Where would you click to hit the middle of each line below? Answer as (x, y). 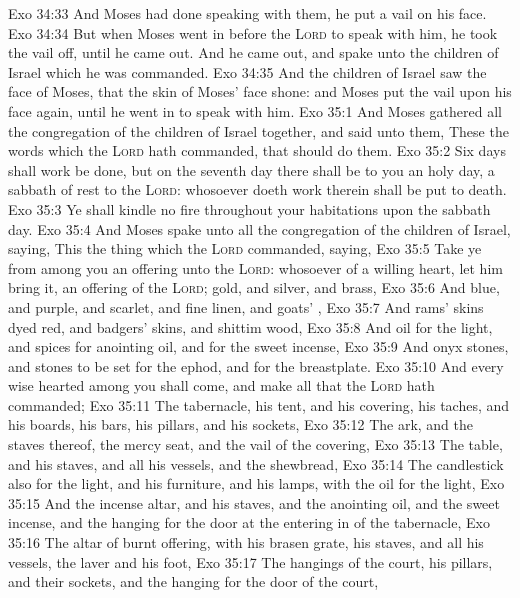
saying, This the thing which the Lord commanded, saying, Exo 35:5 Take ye (245, 248)
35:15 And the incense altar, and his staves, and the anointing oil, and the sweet (254, 502)
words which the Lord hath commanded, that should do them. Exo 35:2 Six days (257, 150)
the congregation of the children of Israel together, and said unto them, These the (258, 130)
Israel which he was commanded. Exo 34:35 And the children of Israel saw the (247, 71)
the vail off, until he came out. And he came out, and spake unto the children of (253, 52)
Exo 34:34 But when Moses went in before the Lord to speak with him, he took (253, 32)
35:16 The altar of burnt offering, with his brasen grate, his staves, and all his (246, 542)
